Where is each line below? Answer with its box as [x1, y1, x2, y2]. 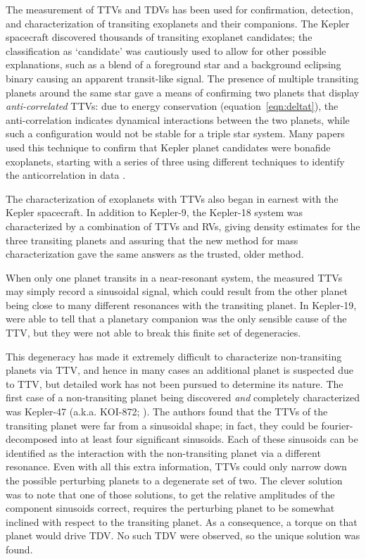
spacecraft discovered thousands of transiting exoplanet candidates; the [6, 30, 313, 44]
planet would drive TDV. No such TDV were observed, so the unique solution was [6, 528, 360, 543]
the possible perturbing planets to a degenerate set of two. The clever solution [6, 473, 343, 487]
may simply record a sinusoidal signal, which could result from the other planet [6, 284, 348, 299]
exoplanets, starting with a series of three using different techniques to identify [6, 153, 345, 168]
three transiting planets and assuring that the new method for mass [6, 232, 298, 247]
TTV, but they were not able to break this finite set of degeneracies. [6, 325, 301, 340]
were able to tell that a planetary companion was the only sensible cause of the [6, 311, 347, 326]
